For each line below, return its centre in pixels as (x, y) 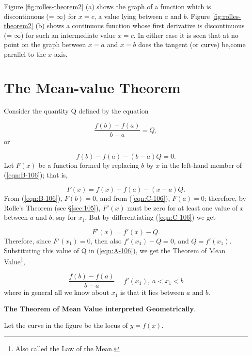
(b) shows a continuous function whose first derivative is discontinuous (140, 25)
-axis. (60, 54)
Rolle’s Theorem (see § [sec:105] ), (52, 207)
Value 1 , (15, 261)
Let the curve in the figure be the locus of (66, 325)
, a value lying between (128, 16)
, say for (64, 217)
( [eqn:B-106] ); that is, (36, 174)
